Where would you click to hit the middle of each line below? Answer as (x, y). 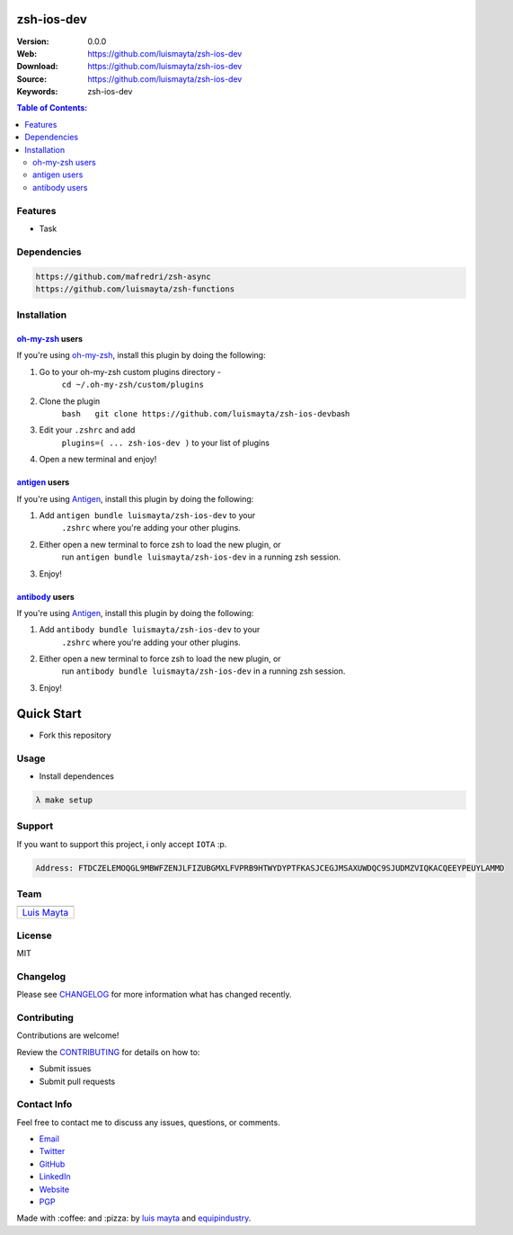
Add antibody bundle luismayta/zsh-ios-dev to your (150, 630)
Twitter (52, 1151)
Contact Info (44, 1105)
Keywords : (37, 92)
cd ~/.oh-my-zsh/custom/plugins (133, 385)
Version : (33, 41)
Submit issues (65, 1069)
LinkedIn (55, 1177)
